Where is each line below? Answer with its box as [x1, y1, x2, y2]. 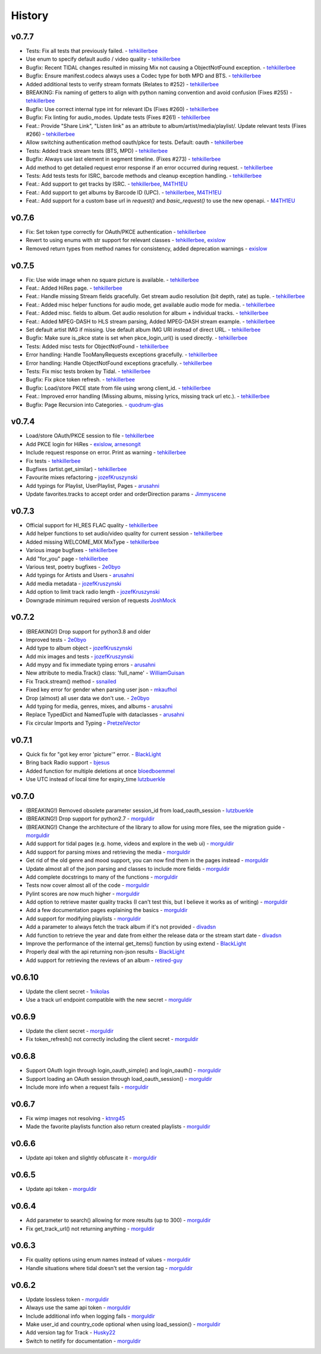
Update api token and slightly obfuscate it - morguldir [26, 1154, 157, 1161]
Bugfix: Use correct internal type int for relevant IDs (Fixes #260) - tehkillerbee [26, 105, 219, 112]
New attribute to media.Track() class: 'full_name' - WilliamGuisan [26, 669, 185, 676]
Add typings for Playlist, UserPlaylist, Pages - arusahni [26, 482, 160, 489]
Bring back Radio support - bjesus [26, 759, 110, 766]
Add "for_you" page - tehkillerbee [26, 555, 108, 562]
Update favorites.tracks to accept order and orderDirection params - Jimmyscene [26, 491, 226, 498]
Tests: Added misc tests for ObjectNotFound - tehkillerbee [26, 343, 169, 350]
